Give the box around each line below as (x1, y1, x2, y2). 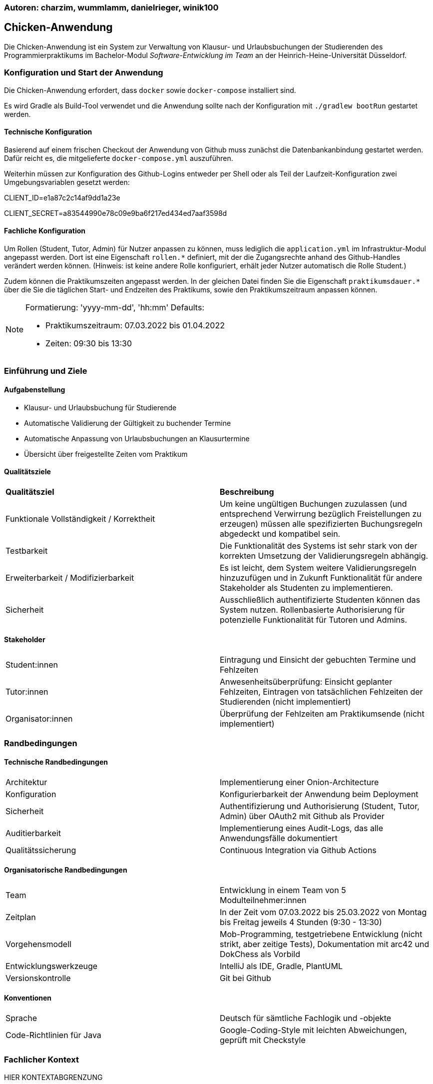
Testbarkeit (5, 545, 48, 556)
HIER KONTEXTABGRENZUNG (4, 1073, 103, 1082)
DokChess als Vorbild (220, 949, 301, 959)
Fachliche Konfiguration (4, 226, 85, 235)
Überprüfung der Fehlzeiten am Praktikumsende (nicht (220, 709, 425, 719)
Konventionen (4, 994, 52, 1003)
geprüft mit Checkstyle (220, 1035, 306, 1046)
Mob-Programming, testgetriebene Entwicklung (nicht (220, 929, 423, 939)
